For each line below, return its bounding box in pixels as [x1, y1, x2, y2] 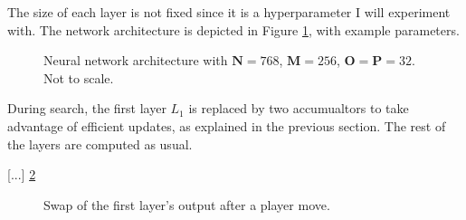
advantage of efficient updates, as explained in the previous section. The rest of [7, 116, 446, 135]
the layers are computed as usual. [7, 134, 193, 153]
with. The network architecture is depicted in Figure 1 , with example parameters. [7, 20, 460, 39]
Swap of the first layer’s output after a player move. [43, 195, 330, 214]
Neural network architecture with [43, 51, 228, 70]
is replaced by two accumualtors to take [188, 99, 409, 118]
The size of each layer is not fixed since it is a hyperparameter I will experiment [7, 3, 451, 21]
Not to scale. [43, 68, 114, 87]
